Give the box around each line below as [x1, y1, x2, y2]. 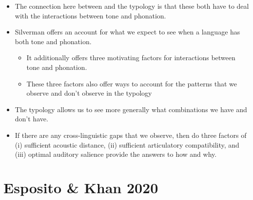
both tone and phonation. [15, 36, 92, 46]
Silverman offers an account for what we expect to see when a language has [15, 27, 240, 37]
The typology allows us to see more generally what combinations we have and [15, 104, 247, 114]
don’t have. [15, 114, 48, 124]
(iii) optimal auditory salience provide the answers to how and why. [15, 149, 217, 159]
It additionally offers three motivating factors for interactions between [26, 52, 235, 63]
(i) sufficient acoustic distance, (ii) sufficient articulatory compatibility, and [15, 139, 239, 150]
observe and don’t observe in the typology [26, 88, 152, 98]
